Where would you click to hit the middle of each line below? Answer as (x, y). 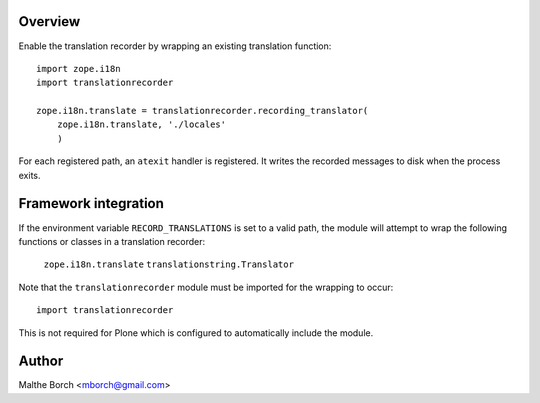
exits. (29, 175)
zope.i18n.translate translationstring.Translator (169, 264)
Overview (49, 21)
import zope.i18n (78, 68)
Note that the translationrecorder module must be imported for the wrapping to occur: (206, 287)
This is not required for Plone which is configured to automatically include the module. (196, 332)
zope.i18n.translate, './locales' (141, 124)
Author (41, 361)
